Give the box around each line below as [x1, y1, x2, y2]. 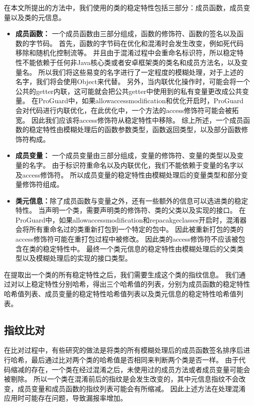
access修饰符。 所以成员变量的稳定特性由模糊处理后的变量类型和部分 [22, 169, 241, 180]
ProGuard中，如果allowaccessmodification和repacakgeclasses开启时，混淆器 [15, 214, 247, 225]
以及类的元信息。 [10, 12, 65, 22]
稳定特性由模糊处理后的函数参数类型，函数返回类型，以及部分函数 [29, 124, 241, 135]
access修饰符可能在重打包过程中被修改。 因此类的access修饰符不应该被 [15, 234, 238, 244]
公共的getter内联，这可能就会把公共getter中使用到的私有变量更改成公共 [15, 86, 242, 96]
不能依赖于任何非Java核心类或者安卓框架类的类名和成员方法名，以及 [22, 57, 241, 67]
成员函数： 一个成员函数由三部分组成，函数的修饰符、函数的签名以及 [15, 28, 237, 39]
